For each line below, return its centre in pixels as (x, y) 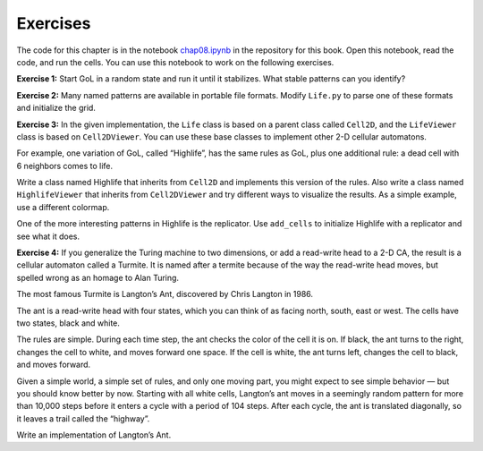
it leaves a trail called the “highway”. (83, 418)
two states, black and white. (68, 323)
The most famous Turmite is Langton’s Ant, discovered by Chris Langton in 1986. (165, 294)
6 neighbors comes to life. (65, 166)
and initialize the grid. (56, 108)
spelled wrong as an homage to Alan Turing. (97, 277)
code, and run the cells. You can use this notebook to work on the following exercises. (175, 62)
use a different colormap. (63, 207)
